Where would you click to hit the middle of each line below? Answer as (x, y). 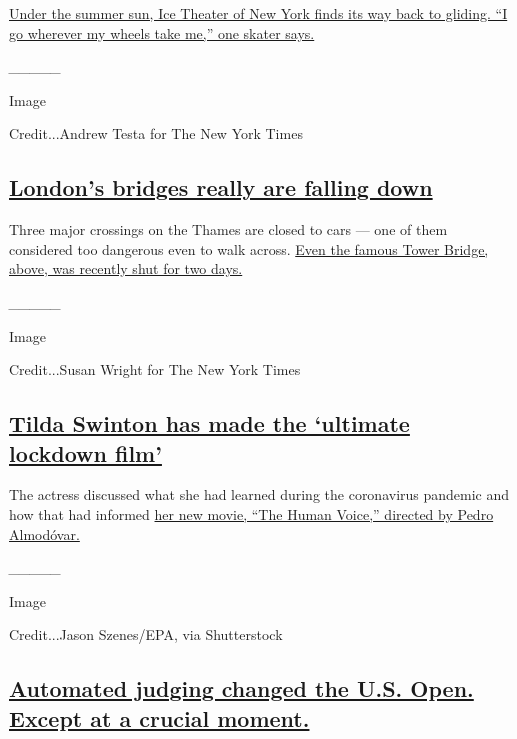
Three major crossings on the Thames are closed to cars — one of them (228, 229)
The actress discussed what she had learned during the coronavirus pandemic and (259, 494)
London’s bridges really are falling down (221, 187)
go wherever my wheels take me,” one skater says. (162, 32)
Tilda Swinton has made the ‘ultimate (209, 423)
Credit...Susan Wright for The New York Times (155, 369)
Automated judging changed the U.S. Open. (241, 688)
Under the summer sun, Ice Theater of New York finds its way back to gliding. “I (258, 13)
